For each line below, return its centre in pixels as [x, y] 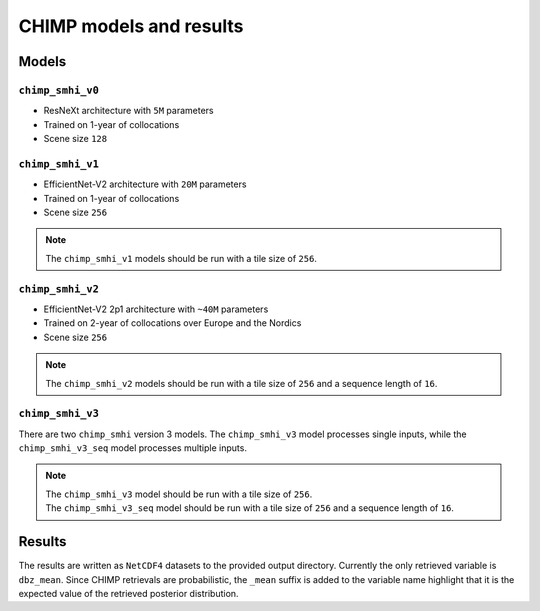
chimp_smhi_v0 [59, 90]
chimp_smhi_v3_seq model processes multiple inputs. [132, 448]
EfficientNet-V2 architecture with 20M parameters [145, 184]
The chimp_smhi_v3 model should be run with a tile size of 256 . [179, 494]
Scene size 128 [75, 139]
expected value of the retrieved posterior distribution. [128, 593]
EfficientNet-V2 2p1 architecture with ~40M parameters [156, 309]
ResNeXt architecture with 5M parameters [128, 111]
